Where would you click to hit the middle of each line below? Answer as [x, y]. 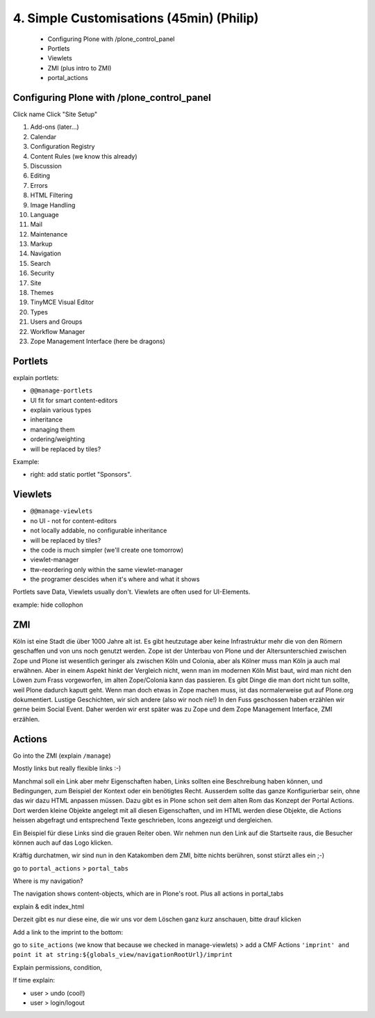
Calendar [43, 136]
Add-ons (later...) [55, 127]
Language [44, 214]
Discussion [46, 166]
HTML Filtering [51, 196]
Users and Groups [56, 322]
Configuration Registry [62, 147]
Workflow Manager [58, 331]
